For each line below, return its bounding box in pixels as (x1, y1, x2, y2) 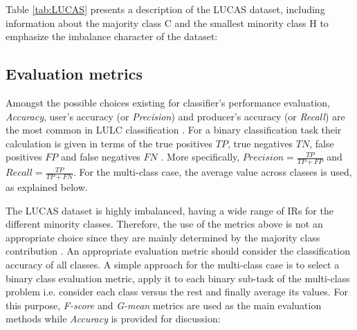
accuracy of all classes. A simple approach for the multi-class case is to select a (6, 257, 340, 271)
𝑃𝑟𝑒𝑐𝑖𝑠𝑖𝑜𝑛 (242, 153, 284, 163)
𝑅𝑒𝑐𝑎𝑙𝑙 (6, 168, 33, 178)
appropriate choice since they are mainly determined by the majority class (6, 230, 320, 244)
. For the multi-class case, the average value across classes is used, (73, 165, 352, 179)
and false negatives (61, 149, 140, 164)
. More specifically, (161, 149, 240, 164)
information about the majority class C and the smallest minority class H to (6, 15, 329, 30)
